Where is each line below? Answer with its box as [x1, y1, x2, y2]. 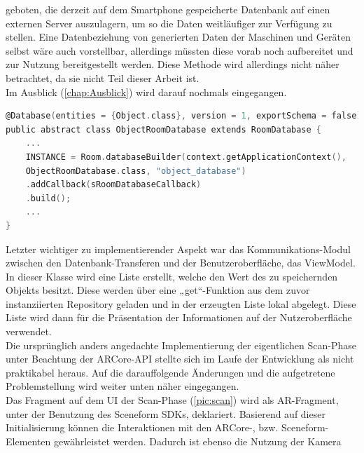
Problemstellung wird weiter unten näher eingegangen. [6, 379, 239, 393]
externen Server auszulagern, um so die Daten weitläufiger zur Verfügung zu [6, 15, 332, 30]
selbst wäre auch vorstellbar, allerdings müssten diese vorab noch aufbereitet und [6, 43, 353, 58]
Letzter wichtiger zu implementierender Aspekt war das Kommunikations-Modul [6, 241, 351, 256]
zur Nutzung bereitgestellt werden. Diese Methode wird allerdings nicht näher [6, 57, 339, 72]
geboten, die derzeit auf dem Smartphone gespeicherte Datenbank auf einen [6, 2, 330, 16]
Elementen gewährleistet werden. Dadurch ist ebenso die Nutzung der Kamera [6, 433, 342, 448]
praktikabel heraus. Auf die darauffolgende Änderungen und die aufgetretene [6, 365, 335, 379]
